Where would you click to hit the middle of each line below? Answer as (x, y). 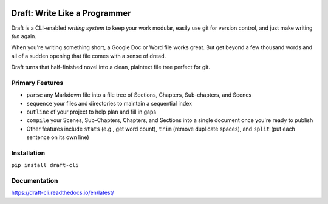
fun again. (24, 36)
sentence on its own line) (58, 137)
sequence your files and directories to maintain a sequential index (109, 103)
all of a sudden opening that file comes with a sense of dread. (89, 56)
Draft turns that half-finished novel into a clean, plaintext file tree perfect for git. (111, 67)
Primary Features (37, 83)
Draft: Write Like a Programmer (71, 13)
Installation (28, 153)
